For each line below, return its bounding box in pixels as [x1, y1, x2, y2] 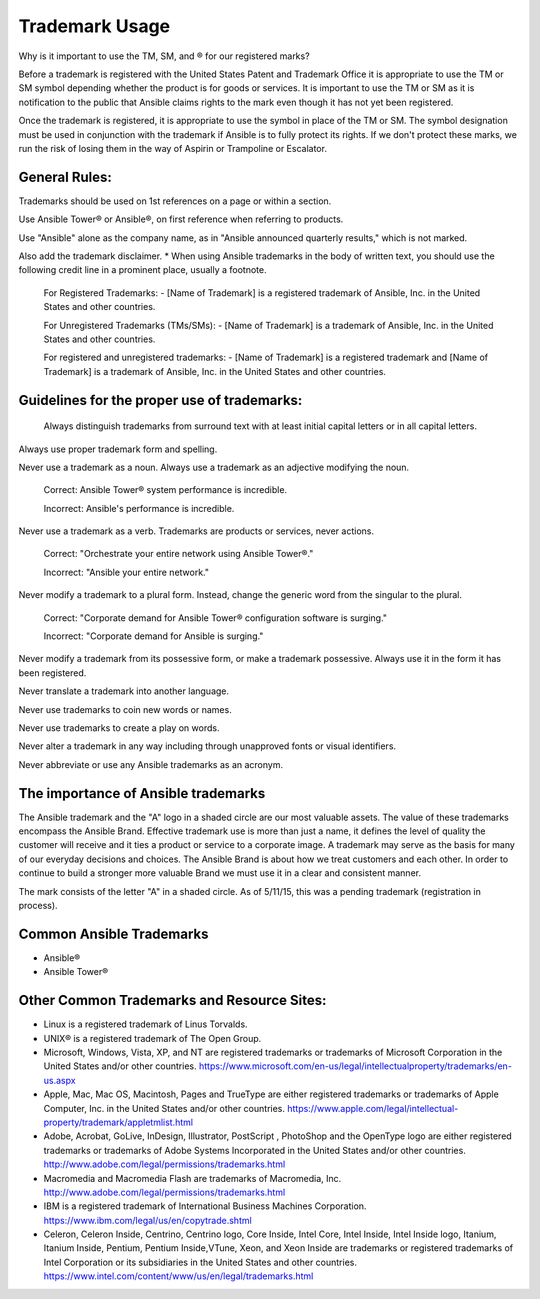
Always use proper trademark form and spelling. [18, 443, 218, 455]
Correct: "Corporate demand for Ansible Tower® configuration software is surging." [43, 611, 388, 624]
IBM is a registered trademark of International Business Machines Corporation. [43, 1200, 367, 1212]
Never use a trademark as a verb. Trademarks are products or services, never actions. [18, 525, 375, 537]
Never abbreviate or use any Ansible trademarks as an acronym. [18, 758, 284, 770]
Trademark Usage [18, 15, 171, 37]
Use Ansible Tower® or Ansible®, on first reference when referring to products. [18, 213, 344, 225]
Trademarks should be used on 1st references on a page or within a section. [18, 195, 332, 207]
